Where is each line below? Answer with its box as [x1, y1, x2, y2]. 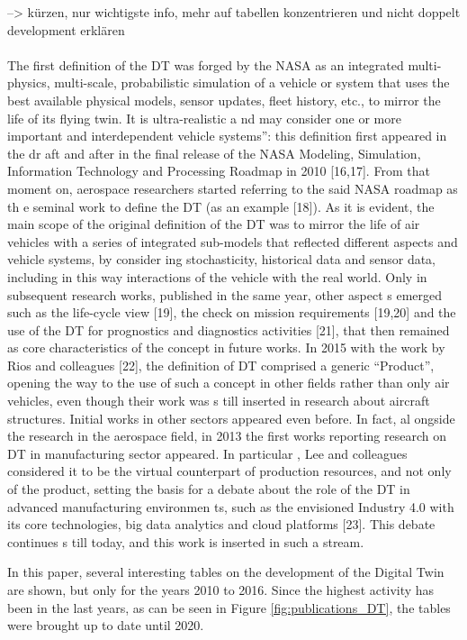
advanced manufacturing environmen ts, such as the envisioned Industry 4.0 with [7, 497, 454, 516]
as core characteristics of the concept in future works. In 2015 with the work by [7, 338, 445, 357]
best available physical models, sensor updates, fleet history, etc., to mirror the [7, 90, 441, 109]
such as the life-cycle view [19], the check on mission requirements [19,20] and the [7, 303, 456, 322]
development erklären [7, 20, 125, 39]
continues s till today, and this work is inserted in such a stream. [7, 532, 364, 551]
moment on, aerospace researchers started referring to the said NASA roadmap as [7, 178, 458, 197]
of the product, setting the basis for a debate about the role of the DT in [7, 480, 410, 498]
